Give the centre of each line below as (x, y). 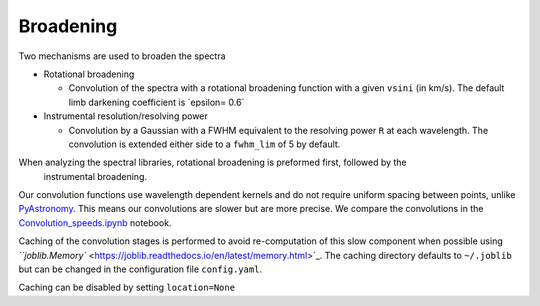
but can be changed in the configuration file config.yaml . (140, 269)
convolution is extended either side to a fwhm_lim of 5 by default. (204, 144)
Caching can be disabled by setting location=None (126, 287)
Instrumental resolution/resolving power (126, 116)
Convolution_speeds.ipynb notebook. (95, 222)
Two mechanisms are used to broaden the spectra (122, 56)
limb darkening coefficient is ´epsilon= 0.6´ (156, 102)
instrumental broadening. (95, 176)
